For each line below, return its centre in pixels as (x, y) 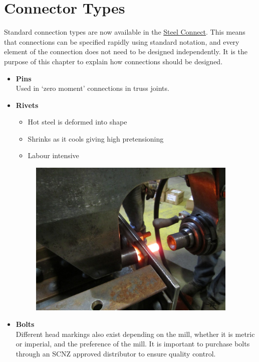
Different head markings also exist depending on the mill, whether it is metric (135, 334)
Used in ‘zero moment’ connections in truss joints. (92, 88)
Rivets (27, 105)
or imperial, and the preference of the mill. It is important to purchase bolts (133, 344)
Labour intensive (53, 155)
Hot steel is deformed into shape (77, 122)
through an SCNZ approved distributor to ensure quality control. (116, 353)
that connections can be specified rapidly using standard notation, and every (122, 41)
